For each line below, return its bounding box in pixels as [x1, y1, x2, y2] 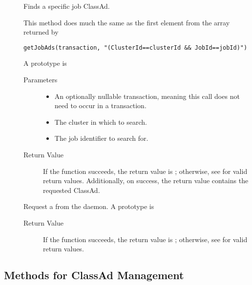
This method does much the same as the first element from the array [23, 17, 230, 27]
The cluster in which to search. [54, 116, 147, 127]
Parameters [23, 75, 58, 85]
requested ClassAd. [43, 185, 100, 195]
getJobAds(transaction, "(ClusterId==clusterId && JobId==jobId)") [23, 44, 248, 51]
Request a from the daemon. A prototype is [23, 201, 154, 211]
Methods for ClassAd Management [4, 267, 184, 283]
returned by [23, 27, 59, 37]
